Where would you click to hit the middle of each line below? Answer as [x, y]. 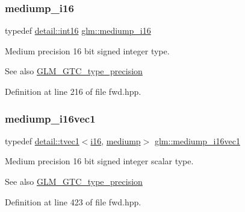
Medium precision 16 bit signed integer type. [87, 50]
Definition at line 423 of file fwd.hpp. [73, 201]
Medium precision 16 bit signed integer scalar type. [99, 161]
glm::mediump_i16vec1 [197, 140]
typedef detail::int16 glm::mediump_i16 [78, 31]
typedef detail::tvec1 [42, 140]
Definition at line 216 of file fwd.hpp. [73, 91]
